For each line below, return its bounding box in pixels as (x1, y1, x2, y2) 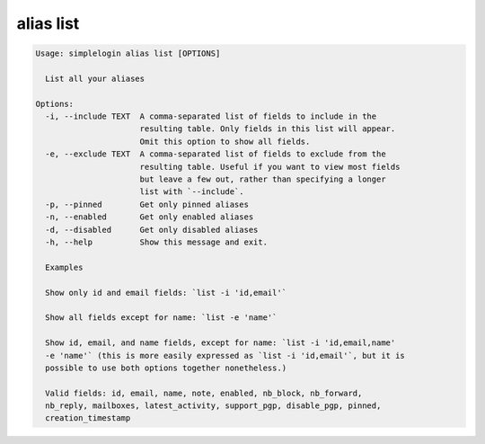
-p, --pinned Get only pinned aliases (45, 199, 249, 209)
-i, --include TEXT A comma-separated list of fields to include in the (45, 111, 377, 121)
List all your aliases (45, 73, 145, 84)
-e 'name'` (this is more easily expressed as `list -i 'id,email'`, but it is (45, 351, 406, 360)
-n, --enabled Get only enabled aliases (45, 212, 254, 222)
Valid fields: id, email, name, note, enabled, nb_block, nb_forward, (45, 387, 363, 398)
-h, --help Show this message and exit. (45, 237, 269, 247)
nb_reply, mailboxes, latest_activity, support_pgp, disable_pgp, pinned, (45, 401, 382, 411)
